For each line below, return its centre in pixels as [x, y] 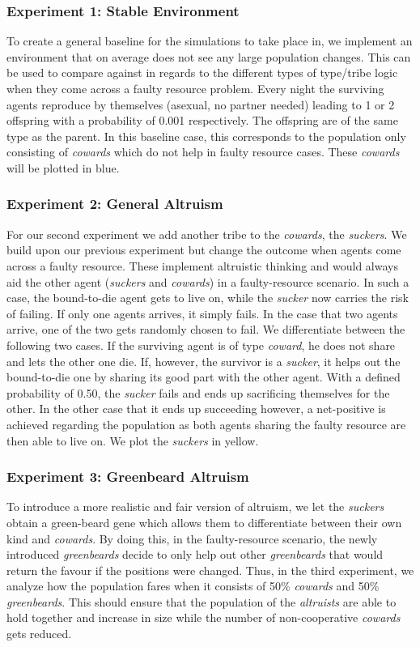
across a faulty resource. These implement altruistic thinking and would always [202, 265]
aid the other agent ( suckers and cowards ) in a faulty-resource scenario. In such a [208, 281]
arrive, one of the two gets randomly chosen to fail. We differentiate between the [206, 329]
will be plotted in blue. [63, 167]
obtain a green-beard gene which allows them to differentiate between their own [204, 522]
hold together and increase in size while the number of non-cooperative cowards [204, 617]
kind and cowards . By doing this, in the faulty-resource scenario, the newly [192, 538]
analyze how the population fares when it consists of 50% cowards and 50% [193, 586]
